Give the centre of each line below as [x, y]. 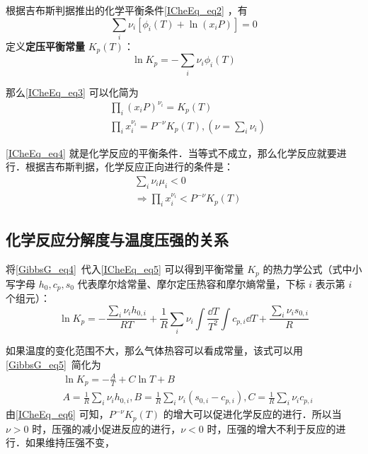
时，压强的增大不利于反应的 [271, 428]
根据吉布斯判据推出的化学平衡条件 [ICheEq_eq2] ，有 [127, 10]
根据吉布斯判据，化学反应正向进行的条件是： [129, 167]
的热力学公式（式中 [307, 269]
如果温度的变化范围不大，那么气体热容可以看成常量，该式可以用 [154, 350]
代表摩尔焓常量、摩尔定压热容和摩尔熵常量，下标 [191, 283]
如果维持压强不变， [70, 442]
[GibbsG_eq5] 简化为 [53, 364]
